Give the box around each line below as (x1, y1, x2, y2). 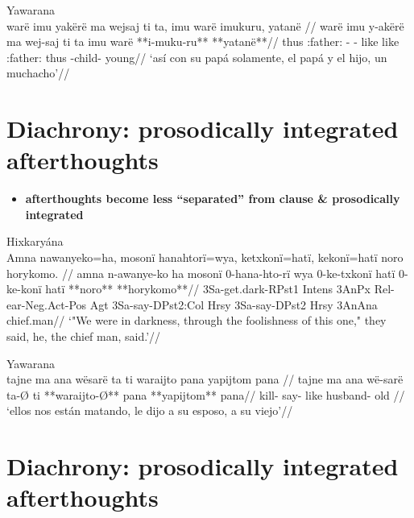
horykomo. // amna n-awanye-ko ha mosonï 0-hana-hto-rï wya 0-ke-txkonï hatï (6, 264, 395, 281)
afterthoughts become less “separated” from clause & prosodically (25, 190, 400, 207)
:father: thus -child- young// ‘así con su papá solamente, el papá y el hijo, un (6, 48, 387, 65)
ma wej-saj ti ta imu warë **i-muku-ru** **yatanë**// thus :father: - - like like (6, 33, 400, 50)
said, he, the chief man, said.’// (6, 328, 161, 345)
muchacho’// (6, 64, 70, 81)
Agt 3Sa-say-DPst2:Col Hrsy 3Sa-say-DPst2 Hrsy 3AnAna (89, 296, 378, 313)
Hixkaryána (6, 233, 64, 250)
